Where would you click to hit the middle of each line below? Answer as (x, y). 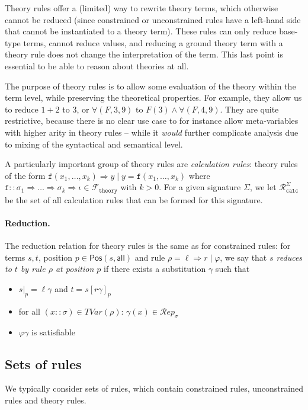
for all (30, 311)
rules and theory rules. (46, 400)
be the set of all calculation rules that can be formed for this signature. (134, 199)
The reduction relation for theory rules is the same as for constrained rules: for (148, 246)
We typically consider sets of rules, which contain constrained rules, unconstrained (154, 388)
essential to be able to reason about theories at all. (97, 65)
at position (75, 269)
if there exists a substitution (155, 269)
